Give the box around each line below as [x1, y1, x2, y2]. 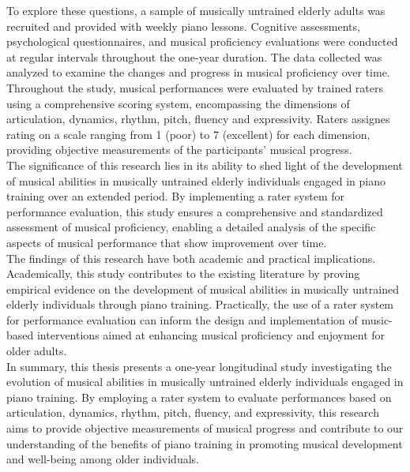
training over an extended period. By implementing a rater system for [6, 188, 344, 204]
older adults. [6, 343, 67, 359]
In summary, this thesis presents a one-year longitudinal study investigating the [6, 358, 392, 374]
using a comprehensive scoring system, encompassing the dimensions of [6, 95, 350, 111]
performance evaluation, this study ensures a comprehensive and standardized [6, 203, 383, 219]
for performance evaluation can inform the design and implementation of [6, 311, 358, 328]
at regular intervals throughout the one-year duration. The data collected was [6, 48, 382, 65]
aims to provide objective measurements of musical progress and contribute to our [6, 420, 404, 436]
